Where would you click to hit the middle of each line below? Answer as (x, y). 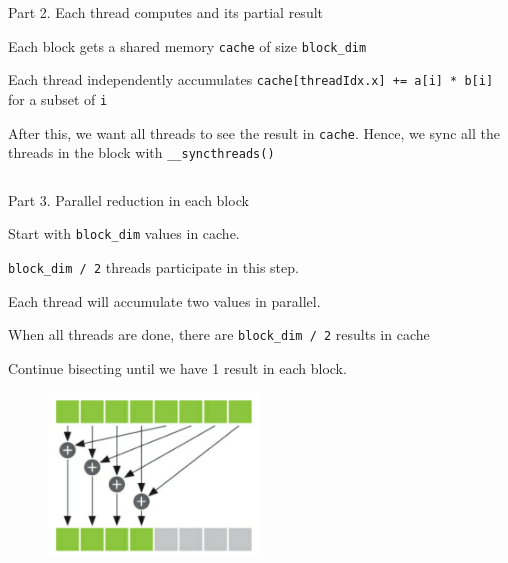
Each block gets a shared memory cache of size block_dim (187, 45)
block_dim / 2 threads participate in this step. (153, 267)
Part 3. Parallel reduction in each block (128, 199)
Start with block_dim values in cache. (124, 233)
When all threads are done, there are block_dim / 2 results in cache (219, 334)
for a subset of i (58, 98)
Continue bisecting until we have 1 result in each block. (177, 368)
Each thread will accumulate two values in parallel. (164, 300)
